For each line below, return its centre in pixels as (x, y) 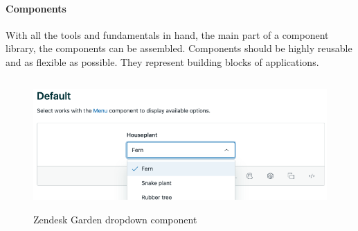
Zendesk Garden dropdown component (115, 220)
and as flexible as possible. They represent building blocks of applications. (162, 61)
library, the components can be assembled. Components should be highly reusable (179, 48)
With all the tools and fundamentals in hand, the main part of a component (167, 34)
